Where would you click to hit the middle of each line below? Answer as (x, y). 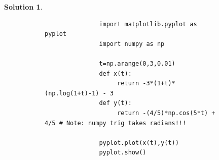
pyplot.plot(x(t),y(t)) (139, 143)
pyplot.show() (123, 153)
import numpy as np (132, 44)
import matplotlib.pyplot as (148, 24)
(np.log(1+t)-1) (72, 93)
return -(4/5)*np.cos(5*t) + (166, 113)
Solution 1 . (23, 7)
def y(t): (115, 103)
